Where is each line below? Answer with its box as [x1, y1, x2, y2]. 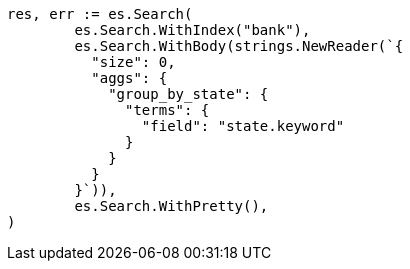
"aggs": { [91, 70, 168, 86]
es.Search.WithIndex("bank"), [74, 22, 311, 38]
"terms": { [125, 102, 210, 118]
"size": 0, [91, 54, 176, 70]
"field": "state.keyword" [141, 118, 345, 134]
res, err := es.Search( [7, 6, 193, 22]
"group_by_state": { [108, 86, 269, 102]
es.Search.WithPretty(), [74, 198, 269, 214]
